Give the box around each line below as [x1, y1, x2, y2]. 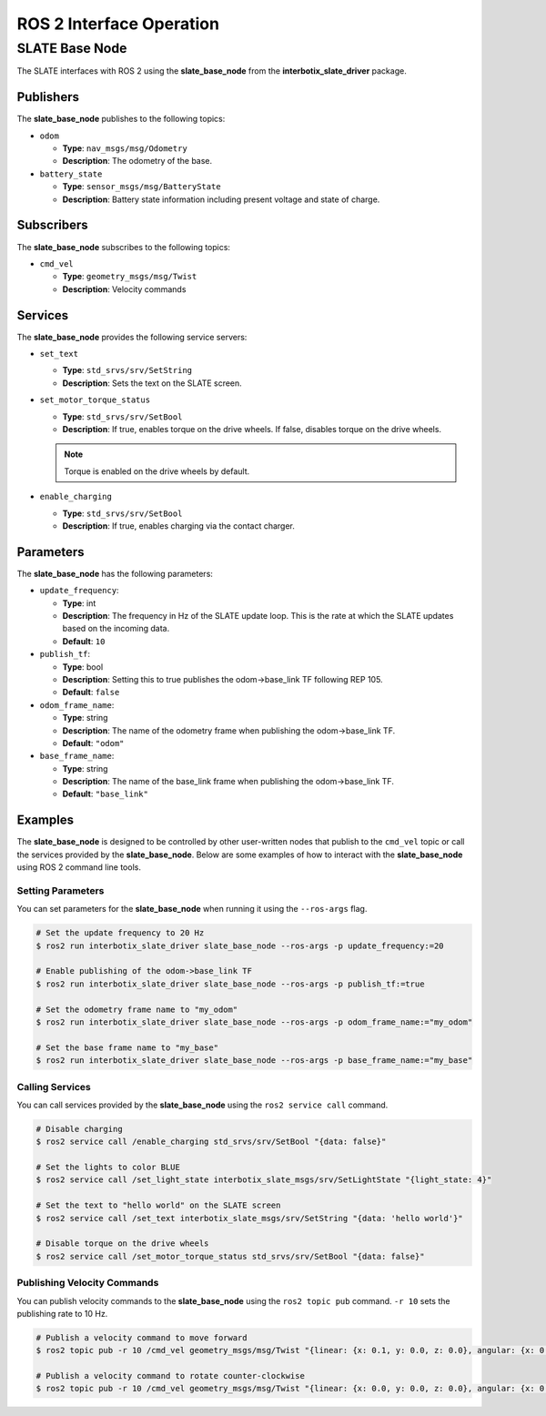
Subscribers [16, 217, 88, 233]
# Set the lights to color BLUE [35, 1162, 181, 1173]
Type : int [62, 597, 96, 609]
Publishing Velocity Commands [16, 1277, 159, 1290]
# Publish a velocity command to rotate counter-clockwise [35, 1370, 305, 1381]
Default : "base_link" [62, 788, 149, 800]
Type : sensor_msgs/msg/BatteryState [62, 181, 222, 192]
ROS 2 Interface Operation [16, 14, 220, 34]
